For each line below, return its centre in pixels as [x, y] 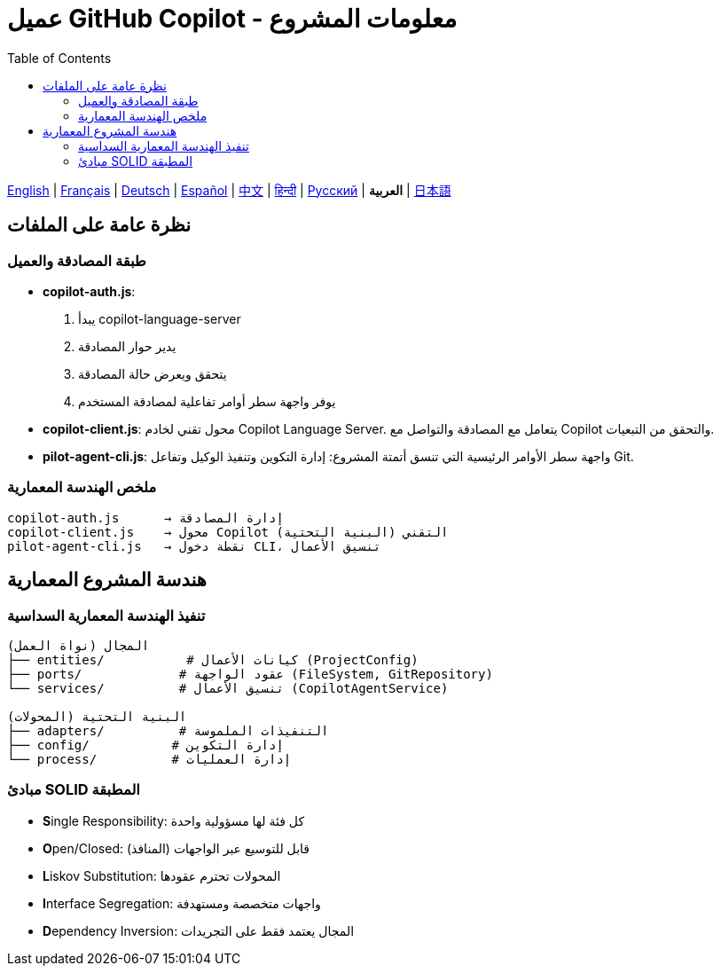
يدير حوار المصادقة [127, 346]
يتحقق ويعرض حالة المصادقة [153, 373]
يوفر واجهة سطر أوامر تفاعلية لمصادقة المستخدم [207, 401]
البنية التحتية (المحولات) [97, 716]
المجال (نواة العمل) [78, 645]
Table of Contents [59, 58]
